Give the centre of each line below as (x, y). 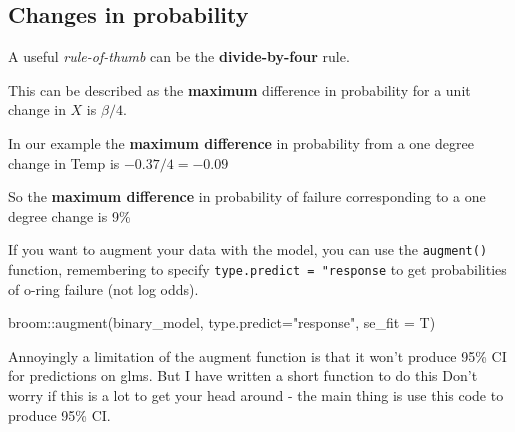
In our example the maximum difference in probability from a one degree (241, 142)
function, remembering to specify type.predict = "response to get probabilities (257, 269)
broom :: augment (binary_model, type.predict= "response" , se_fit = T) (222, 322)
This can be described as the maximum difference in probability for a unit (239, 89)
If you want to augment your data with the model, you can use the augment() (248, 249)
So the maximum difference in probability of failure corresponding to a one (247, 196)
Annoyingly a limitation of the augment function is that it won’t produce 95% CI (257, 355)
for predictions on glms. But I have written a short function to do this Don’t (243, 375)
